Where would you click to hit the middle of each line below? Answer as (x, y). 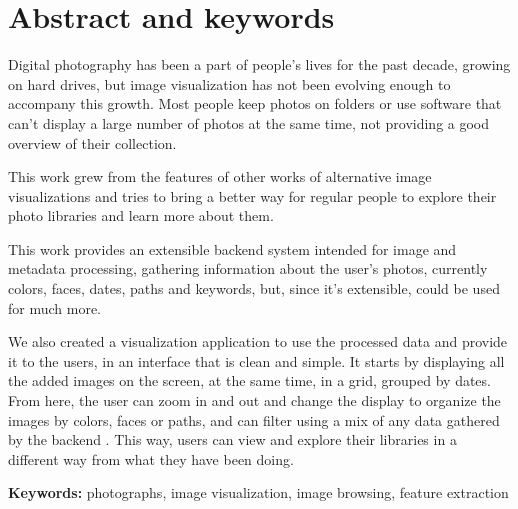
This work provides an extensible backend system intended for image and (232, 248)
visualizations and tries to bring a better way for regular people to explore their (252, 195)
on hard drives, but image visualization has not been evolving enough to (229, 83)
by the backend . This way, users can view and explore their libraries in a (232, 439)
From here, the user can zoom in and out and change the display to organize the (254, 400)
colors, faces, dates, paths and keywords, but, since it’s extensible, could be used (254, 288)
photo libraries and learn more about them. (141, 215)
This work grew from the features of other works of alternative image (220, 176)
